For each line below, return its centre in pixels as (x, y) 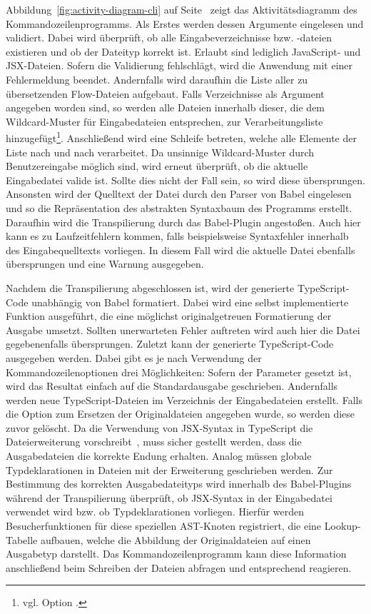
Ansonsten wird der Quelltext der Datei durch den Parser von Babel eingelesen (179, 194)
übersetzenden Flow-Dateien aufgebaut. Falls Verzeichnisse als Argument (165, 93)
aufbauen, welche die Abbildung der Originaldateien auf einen (176, 539)
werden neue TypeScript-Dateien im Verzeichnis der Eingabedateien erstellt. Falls (184, 399)
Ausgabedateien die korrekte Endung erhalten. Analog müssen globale (159, 456)
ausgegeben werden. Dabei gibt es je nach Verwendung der (134, 357)
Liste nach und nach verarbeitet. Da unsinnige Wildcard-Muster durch (160, 152)
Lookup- (342, 526)
